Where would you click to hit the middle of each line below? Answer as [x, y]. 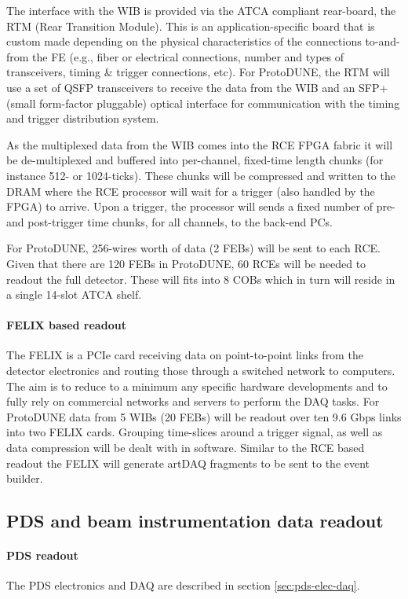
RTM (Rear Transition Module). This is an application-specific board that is [191, 26]
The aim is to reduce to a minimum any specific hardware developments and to [197, 386]
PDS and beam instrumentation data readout [195, 521]
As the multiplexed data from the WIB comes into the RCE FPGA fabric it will [200, 144]
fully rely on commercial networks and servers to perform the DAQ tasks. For [193, 401]
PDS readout [42, 555]
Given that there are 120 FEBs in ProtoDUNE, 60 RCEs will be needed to [186, 263]
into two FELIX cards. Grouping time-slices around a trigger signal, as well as [195, 432]
